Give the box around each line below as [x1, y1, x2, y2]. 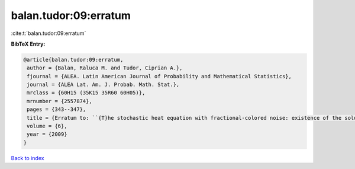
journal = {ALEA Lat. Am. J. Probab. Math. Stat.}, [27, 81, 180, 88]
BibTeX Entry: [11, 40, 46, 47]
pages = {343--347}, [27, 106, 86, 113]
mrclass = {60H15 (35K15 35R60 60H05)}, [27, 90, 146, 96]
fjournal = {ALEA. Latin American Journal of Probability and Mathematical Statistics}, [27, 73, 292, 79]
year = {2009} [27, 131, 67, 138]
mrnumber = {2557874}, [27, 98, 93, 104]
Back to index [11, 154, 44, 161]
